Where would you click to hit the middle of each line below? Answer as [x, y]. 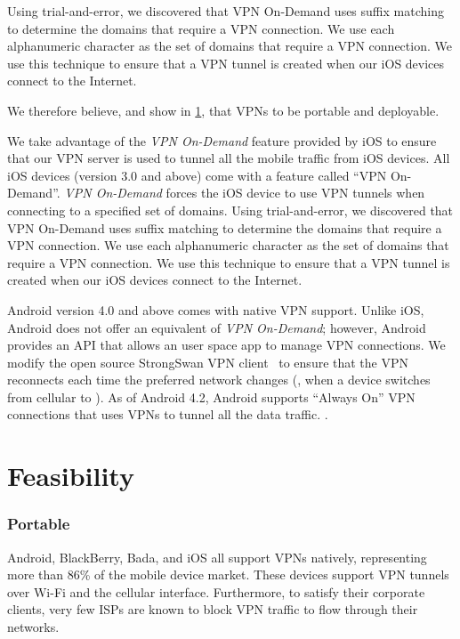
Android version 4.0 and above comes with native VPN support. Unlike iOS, [216, 309]
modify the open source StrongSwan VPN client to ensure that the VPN [208, 362]
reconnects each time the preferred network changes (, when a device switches [219, 380]
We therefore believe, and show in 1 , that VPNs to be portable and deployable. [223, 110]
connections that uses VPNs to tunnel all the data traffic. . [168, 414]
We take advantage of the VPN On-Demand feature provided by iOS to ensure [222, 140]
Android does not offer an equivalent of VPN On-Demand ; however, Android [217, 327]
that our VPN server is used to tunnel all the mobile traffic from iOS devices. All [229, 158]
